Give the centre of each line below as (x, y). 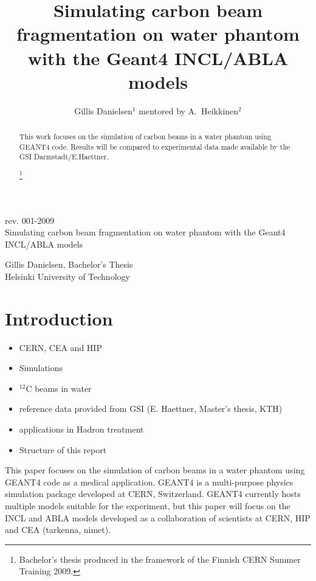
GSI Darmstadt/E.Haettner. (64, 157)
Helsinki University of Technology (67, 276)
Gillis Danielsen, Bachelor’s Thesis (69, 264)
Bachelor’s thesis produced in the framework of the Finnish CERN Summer (160, 559)
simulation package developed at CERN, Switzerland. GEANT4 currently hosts (153, 494)
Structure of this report (63, 449)
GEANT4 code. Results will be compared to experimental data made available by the (155, 146)
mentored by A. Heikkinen (189, 110)
